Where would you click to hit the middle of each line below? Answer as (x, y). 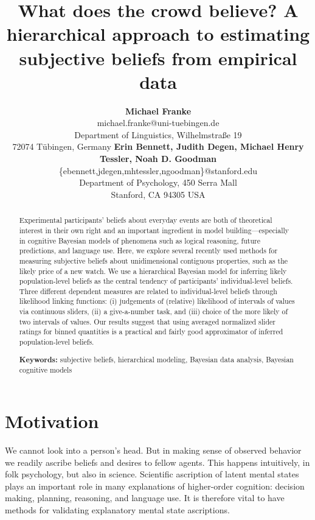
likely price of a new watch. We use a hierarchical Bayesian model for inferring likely (153, 271)
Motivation (52, 420)
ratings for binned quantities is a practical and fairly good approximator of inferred (151, 332)
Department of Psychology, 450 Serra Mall (158, 182)
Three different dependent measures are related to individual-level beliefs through (148, 291)
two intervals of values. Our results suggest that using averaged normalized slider (147, 321)
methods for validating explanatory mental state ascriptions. (117, 509)
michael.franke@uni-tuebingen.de (158, 123)
